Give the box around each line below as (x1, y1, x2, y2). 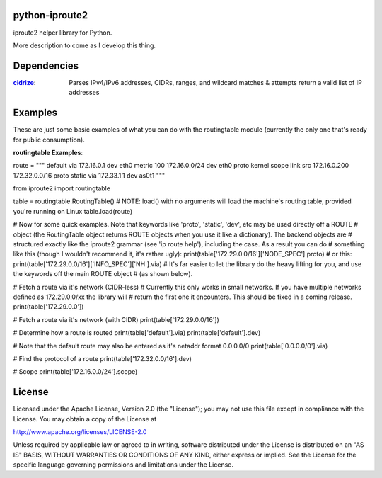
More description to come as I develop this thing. (13, 41, 156, 50)
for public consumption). (13, 135, 85, 144)
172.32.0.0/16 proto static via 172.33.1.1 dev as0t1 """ (13, 171, 166, 180)
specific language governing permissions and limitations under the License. (13, 460, 233, 469)
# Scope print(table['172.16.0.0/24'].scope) (13, 368, 138, 376)
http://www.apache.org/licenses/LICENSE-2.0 (13, 428, 147, 436)
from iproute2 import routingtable (13, 184, 111, 193)
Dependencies (13, 59, 79, 72)
